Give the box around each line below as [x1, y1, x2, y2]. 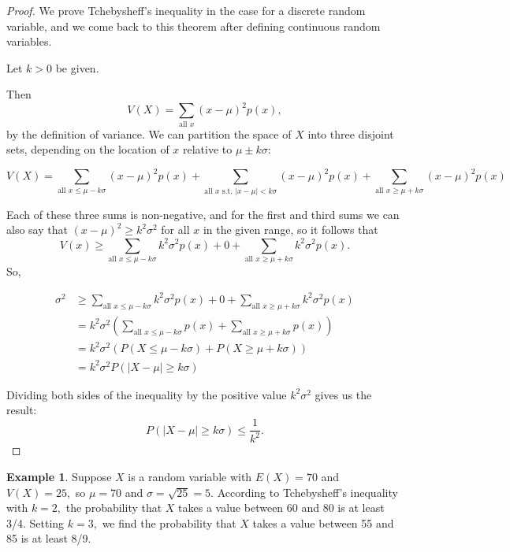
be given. [55, 59, 99, 76]
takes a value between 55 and [252, 514, 394, 531]
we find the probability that [102, 514, 236, 531]
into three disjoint [307, 125, 394, 142]
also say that [6, 221, 68, 238]
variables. [6, 33, 52, 50]
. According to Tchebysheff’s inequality [210, 483, 398, 500]
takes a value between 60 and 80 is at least [178, 499, 385, 516]
